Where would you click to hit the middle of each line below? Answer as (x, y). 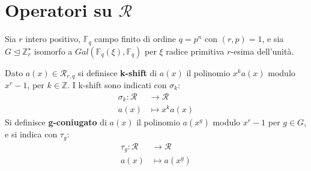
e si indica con (31, 134)
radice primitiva (195, 51)
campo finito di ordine (135, 39)
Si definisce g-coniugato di (56, 122)
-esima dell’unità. (262, 51)
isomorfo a (53, 51)
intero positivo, (53, 39)
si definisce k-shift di (117, 72)
